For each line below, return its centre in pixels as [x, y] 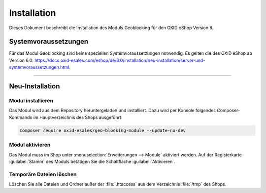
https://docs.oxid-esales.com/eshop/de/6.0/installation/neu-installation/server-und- [120, 60]
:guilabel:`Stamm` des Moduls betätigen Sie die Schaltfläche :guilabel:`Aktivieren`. [92, 161]
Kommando [21, 117]
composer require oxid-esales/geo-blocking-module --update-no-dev [103, 130]
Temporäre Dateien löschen [43, 174]
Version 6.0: [21, 60]
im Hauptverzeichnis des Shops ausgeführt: [78, 117]
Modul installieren [31, 101]
